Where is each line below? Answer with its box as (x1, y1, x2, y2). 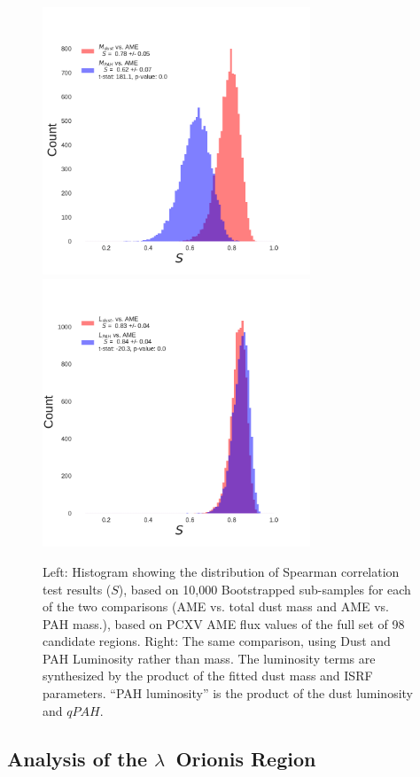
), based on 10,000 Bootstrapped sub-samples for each (118, 579, 411, 598)
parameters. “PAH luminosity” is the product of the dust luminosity (43, 684, 413, 703)
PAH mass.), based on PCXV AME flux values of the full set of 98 (43, 614, 405, 633)
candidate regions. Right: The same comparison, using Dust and (43, 632, 391, 650)
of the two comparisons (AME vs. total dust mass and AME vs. (43, 597, 390, 616)
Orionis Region (175, 744, 316, 772)
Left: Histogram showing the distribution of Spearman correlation (43, 562, 400, 580)
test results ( (43, 579, 112, 598)
